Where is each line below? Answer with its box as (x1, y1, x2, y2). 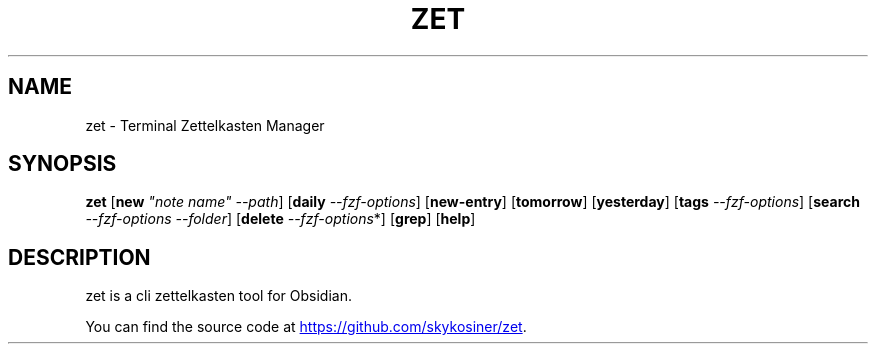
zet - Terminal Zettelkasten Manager (85, 116, 325, 134)
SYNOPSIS (8, 151, 117, 177)
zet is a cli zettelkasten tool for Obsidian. (85, 287, 352, 305)
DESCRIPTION (8, 244, 151, 270)
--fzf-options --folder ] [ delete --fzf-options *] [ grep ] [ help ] (85, 210, 476, 228)
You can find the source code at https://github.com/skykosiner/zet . (85, 318, 527, 336)
